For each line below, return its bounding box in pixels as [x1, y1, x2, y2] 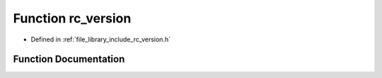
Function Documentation [13, 53, 125, 65]
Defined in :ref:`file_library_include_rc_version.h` [30, 35, 171, 44]
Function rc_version [13, 11, 132, 26]
